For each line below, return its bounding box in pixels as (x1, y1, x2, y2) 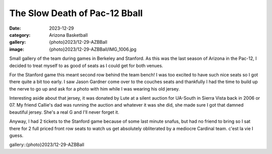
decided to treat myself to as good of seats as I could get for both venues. (9, 62, 163, 68)
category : (9, 32, 31, 38)
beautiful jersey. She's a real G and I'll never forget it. (9, 109, 119, 115)
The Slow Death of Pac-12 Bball (9, 8, 143, 19)
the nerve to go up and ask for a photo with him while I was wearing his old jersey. (9, 86, 180, 92)
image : (9, 46, 25, 52)
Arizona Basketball (49, 32, 88, 38)
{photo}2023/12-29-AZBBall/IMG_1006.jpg (49, 46, 137, 52)
